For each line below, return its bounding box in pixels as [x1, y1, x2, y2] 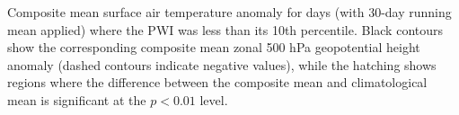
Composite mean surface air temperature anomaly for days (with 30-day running [7, 3, 452, 21]
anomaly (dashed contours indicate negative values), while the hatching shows [7, 55, 437, 74]
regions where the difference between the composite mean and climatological [7, 73, 428, 92]
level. [199, 90, 228, 109]
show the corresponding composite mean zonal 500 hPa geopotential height [7, 38, 420, 57]
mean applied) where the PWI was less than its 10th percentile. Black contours [7, 20, 444, 39]
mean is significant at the [7, 90, 146, 109]
